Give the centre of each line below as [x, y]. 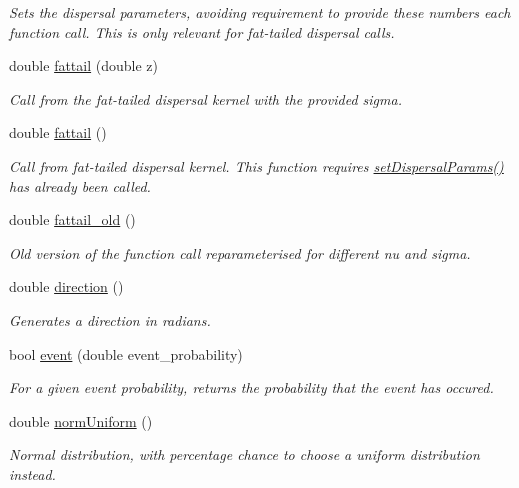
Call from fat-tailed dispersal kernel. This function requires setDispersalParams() [256, 165]
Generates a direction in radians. [110, 319]
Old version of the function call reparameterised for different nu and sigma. [240, 252]
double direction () [66, 286]
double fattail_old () [72, 219]
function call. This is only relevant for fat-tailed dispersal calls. [202, 31]
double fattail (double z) [83, 65]
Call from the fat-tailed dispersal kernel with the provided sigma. [205, 98]
